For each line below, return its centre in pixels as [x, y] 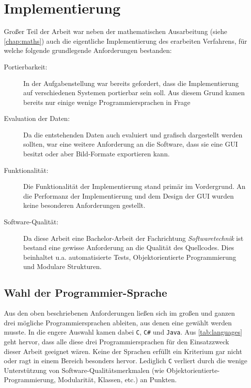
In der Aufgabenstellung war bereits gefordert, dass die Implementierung [131, 83]
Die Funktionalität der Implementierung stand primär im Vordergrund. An [134, 186]
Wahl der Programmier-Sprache [86, 293]
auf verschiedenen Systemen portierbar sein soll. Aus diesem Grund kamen [134, 93]
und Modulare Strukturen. [63, 266]
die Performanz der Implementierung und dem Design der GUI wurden [129, 195]
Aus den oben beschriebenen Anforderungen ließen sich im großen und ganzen [119, 313]
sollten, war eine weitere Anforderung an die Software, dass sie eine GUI [131, 144]
